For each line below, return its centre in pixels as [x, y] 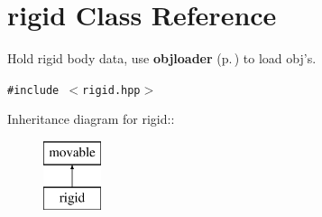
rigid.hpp [111, 90]
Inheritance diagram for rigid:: [91, 119]
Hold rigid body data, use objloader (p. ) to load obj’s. [162, 58]
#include [33, 90]
